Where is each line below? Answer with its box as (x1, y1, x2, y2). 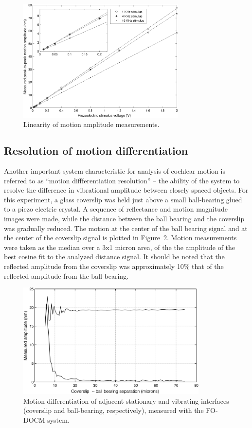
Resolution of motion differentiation (4, 143, 188, 158)
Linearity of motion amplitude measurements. (23, 119, 160, 129)
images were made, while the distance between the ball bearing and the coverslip (4, 213, 245, 223)
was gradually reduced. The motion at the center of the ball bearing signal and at (4, 223, 248, 233)
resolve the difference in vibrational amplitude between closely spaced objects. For (4, 185, 249, 195)
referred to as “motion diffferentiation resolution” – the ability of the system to (4, 175, 240, 185)
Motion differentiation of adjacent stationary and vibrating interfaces (23, 395, 229, 406)
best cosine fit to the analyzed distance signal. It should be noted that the (4, 251, 225, 262)
